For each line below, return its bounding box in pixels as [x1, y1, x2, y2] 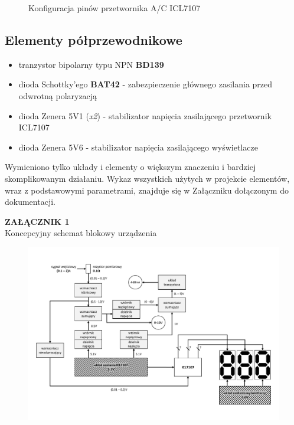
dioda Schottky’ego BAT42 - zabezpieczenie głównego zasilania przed [18, 78, 273, 90]
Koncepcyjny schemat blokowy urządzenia [5, 227, 157, 239]
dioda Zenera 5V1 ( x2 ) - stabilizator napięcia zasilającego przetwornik [18, 109, 272, 122]
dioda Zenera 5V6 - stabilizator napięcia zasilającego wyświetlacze [18, 140, 258, 153]
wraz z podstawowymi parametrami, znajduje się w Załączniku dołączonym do [5, 184, 289, 196]
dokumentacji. [5, 195, 55, 208]
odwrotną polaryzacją [18, 89, 97, 102]
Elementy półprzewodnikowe [5, 30, 182, 48]
